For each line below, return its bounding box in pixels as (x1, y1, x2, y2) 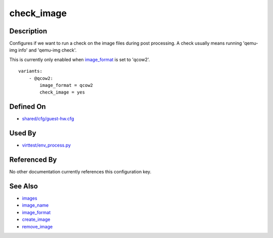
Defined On (9, 103, 46, 111)
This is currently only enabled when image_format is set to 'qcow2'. (9, 56, 150, 63)
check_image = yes (39, 89, 85, 96)
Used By (9, 129, 36, 137)
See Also (9, 182, 38, 191)
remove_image (22, 223, 53, 229)
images (22, 195, 37, 202)
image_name (22, 202, 49, 208)
